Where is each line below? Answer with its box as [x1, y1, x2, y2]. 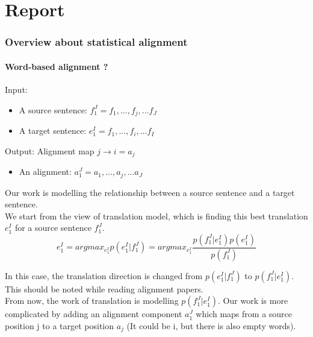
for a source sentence [14, 221, 91, 234]
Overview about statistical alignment [5, 34, 188, 49]
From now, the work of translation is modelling [5, 294, 179, 307]
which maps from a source [196, 307, 293, 320]
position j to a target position [5, 320, 114, 332]
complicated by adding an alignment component [5, 307, 182, 320]
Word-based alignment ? [5, 60, 108, 72]
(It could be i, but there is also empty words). [126, 320, 296, 332]
